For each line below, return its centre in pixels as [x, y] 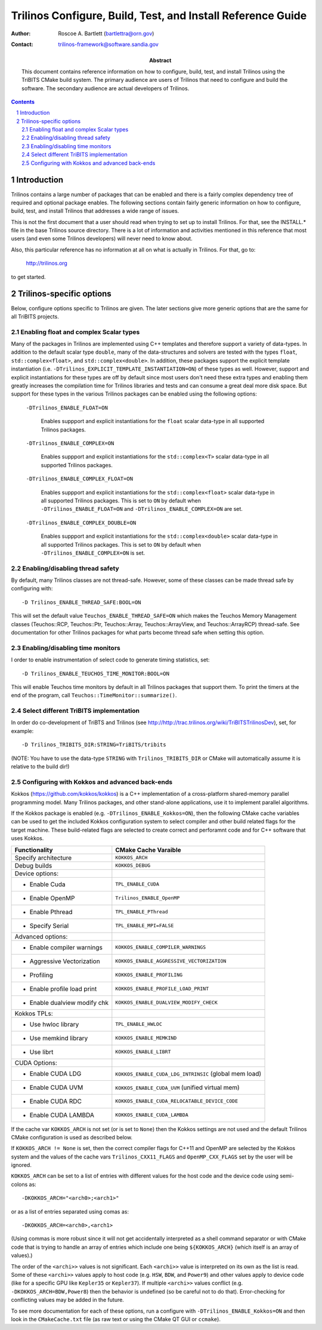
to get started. [28, 277]
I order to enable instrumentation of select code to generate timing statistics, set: [110, 660]
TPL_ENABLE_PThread [142, 912]
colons [19, 1184]
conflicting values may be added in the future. [68, 1300]
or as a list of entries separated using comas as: [70, 1211]
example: [22, 731]
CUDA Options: [36, 1062]
